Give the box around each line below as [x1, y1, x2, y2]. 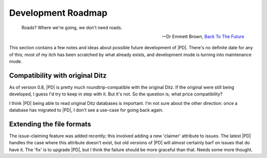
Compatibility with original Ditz [9, 71, 107, 80]
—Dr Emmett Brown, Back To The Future [161, 33, 244, 39]
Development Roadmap [9, 7, 108, 18]
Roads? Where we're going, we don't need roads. [21, 25, 123, 31]
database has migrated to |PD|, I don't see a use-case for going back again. [9, 107, 164, 113]
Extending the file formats [9, 120, 91, 128]
